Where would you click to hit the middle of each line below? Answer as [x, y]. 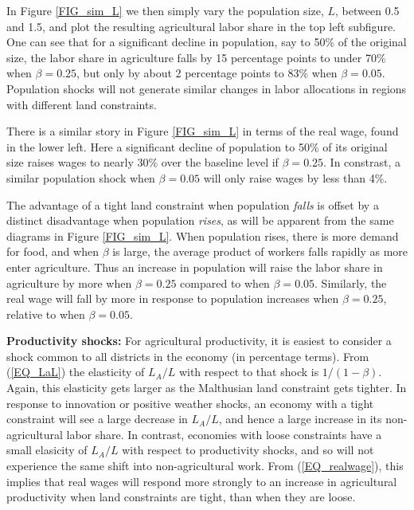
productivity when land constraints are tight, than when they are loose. [181, 497]
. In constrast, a [362, 162]
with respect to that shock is [249, 372]
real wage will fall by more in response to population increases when [173, 298]
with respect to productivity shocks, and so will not [248, 450]
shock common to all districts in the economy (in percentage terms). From [188, 356]
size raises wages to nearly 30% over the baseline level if [143, 162]
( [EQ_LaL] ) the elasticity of [76, 372]
